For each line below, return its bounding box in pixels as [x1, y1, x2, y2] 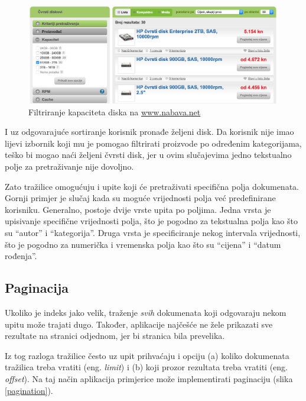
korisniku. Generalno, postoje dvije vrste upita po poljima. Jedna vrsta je [5, 203, 271, 215]
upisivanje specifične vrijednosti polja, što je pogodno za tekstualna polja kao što [5, 215, 298, 227]
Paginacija [5, 279, 69, 297]
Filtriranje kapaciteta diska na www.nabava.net [28, 105, 201, 118]
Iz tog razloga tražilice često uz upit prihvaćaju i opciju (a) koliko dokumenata [5, 349, 289, 361]
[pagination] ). [5, 384, 53, 396]
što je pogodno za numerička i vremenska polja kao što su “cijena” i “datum [5, 238, 281, 250]
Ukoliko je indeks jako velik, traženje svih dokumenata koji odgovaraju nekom [5, 306, 287, 318]
